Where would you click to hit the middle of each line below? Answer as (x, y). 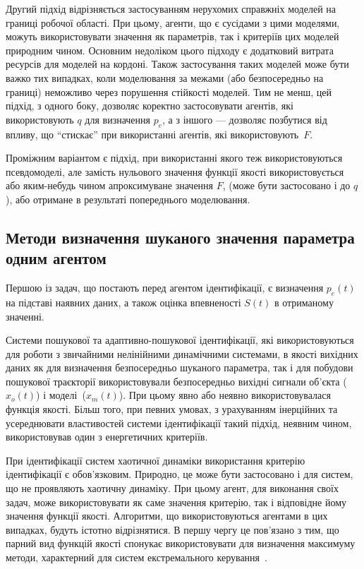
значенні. (25, 316)
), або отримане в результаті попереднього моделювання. (128, 199)
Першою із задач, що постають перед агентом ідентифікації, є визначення (165, 288)
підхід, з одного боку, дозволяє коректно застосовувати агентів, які (150, 106)
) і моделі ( (61, 395)
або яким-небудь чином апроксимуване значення (110, 185)
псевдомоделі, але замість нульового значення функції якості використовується (175, 171)
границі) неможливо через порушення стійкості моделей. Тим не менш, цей (169, 91)
